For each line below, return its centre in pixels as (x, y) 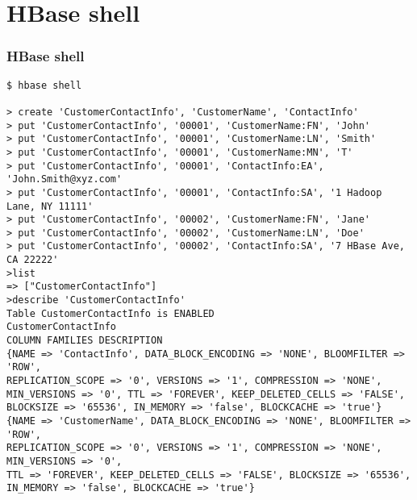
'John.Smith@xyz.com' (65, 179)
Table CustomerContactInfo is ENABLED (111, 313)
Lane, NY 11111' (50, 206)
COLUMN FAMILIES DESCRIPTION (85, 341)
